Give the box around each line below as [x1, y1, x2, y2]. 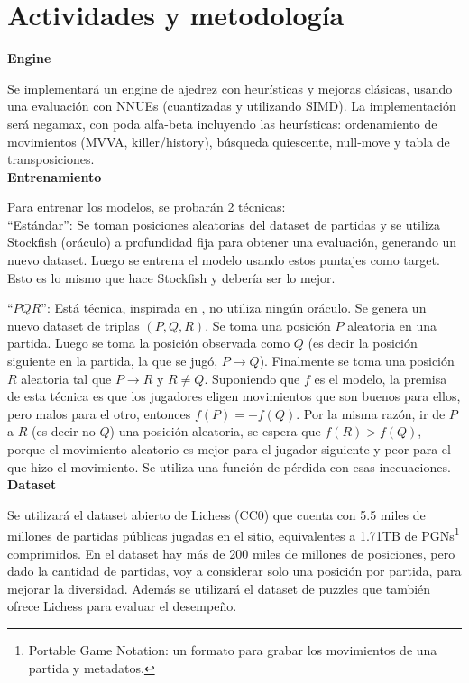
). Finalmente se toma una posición [259, 351, 455, 370]
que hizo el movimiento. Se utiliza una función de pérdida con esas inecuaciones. [7, 457, 451, 476]
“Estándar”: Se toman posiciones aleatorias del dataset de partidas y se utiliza [7, 214, 440, 233]
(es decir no [31, 422, 96, 441]
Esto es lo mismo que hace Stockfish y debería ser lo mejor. [7, 268, 336, 287]
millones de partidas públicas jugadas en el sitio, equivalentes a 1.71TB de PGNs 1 [7, 524, 460, 545]
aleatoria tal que [21, 369, 112, 387]
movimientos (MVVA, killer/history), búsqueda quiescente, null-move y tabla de [7, 132, 450, 150]
